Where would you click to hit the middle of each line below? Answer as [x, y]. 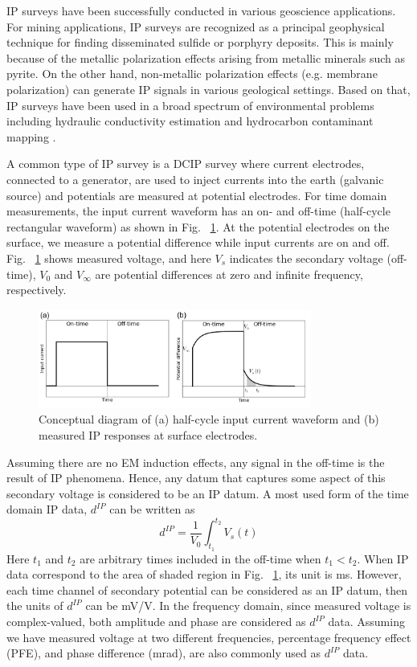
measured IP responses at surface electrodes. [148, 434]
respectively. [37, 290]
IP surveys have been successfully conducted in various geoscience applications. [201, 10]
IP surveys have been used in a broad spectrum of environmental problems [190, 105]
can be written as [152, 509]
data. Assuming [366, 622]
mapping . [31, 136]
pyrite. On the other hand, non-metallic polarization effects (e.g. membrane [192, 74]
